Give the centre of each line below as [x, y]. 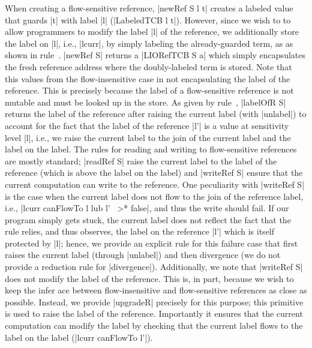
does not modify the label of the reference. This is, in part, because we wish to [149, 278]
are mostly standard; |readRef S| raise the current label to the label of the [141, 160]
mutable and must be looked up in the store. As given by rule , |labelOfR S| [145, 102]
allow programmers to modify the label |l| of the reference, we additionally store [152, 31]
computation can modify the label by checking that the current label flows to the [154, 325]
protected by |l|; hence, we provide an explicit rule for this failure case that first [151, 243]
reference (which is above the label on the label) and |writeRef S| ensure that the [154, 172]
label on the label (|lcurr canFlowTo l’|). [79, 337]
